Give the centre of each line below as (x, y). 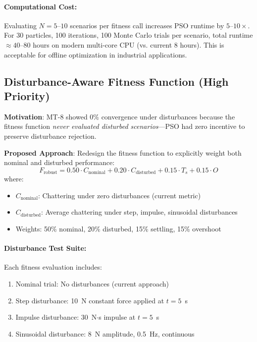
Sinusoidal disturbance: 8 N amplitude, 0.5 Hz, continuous (105, 333)
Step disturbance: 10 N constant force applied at (90, 300)
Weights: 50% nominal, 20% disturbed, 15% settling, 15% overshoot (118, 228)
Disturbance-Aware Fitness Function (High (116, 81)
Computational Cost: (41, 6)
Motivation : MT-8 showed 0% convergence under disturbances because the (120, 116)
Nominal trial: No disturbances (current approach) (92, 283)
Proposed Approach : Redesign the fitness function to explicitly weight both (123, 152)
